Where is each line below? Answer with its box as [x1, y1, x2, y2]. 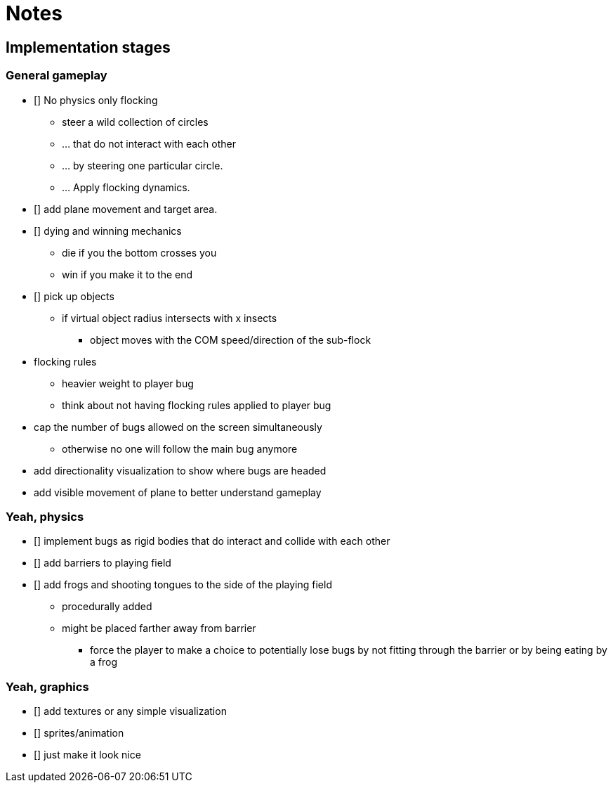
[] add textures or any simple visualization [34, 705, 227, 718]
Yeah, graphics [6, 679, 89, 694]
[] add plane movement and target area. [34, 202, 218, 215]
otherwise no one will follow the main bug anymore [62, 442, 298, 455]
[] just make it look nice [34, 749, 141, 761]
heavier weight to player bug [62, 377, 194, 389]
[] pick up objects [34, 290, 114, 302]
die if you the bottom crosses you [62, 246, 217, 259]
